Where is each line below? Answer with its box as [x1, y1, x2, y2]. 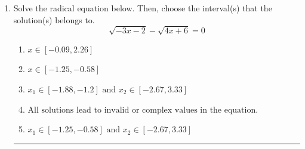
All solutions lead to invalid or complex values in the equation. [27, 105, 258, 114]
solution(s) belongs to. [13, 13, 95, 26]
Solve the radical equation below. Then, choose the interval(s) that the [13, 2, 272, 14]
